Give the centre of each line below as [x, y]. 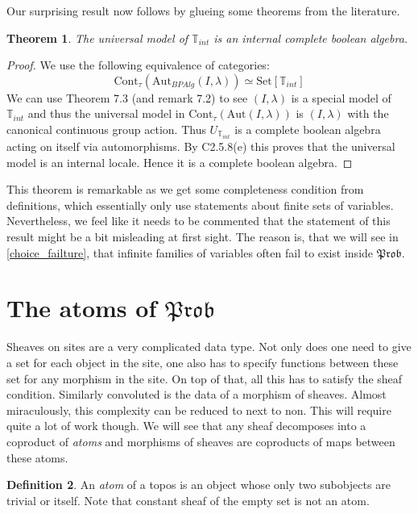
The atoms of [82, 308]
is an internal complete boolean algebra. [311, 38]
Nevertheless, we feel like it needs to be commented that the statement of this [199, 221]
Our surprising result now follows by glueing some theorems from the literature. [203, 10]
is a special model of [341, 97]
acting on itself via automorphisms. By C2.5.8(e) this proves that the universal [201, 146]
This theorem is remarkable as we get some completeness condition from [185, 189]
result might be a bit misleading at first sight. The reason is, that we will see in [203, 237]
